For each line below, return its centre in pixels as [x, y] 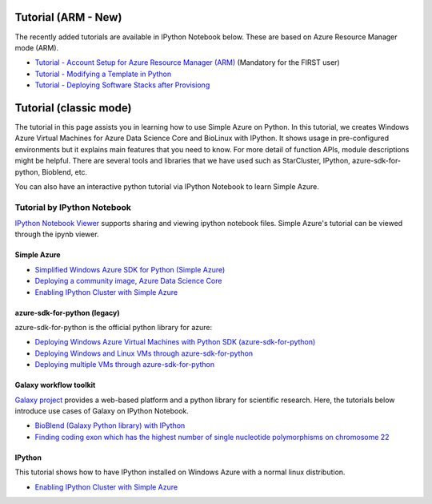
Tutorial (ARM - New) [68, 17]
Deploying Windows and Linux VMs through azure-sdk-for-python [144, 353]
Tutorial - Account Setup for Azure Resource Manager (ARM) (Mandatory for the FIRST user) [187, 62]
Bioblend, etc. [64, 171]
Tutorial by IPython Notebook [73, 207]
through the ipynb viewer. [57, 234]
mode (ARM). [37, 47]
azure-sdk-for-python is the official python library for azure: [114, 328]
